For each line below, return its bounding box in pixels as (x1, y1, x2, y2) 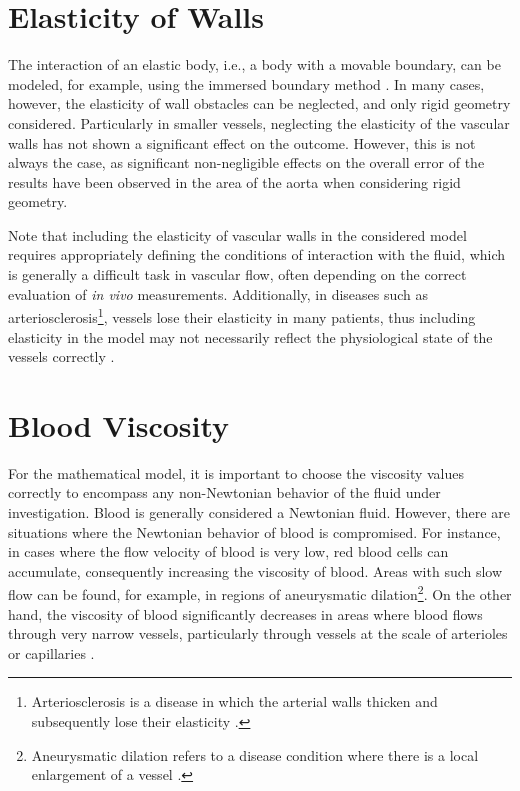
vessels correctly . (8, 346, 115, 367)
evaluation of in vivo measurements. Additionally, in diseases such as (8, 283, 429, 304)
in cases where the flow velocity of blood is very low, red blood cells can (8, 541, 449, 562)
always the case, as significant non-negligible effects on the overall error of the (8, 152, 485, 173)
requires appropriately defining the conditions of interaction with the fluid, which (8, 244, 506, 265)
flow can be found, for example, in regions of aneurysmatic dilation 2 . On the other (8, 581, 512, 605)
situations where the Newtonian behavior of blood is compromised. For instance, (8, 521, 501, 542)
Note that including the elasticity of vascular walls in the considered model (8, 224, 467, 245)
